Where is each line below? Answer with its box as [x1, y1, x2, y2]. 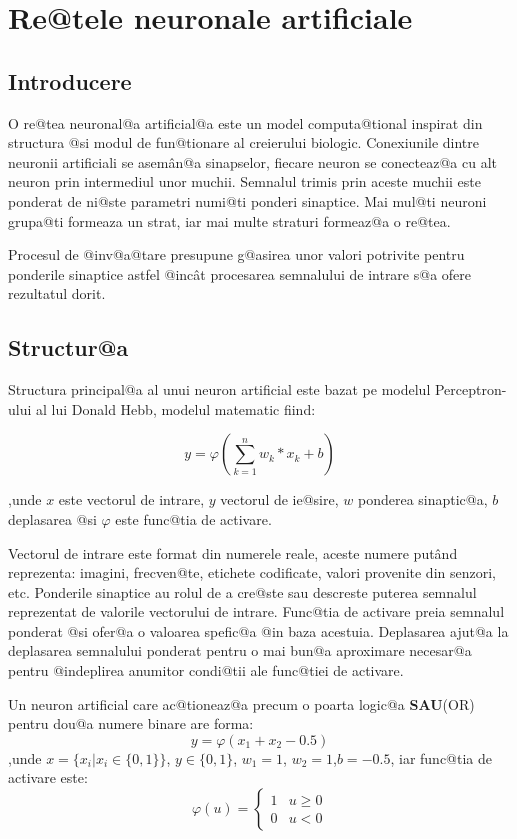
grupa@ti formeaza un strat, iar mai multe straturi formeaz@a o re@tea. [8, 210, 451, 231]
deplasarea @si [8, 508, 97, 529]
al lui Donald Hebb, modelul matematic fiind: [36, 398, 316, 419]
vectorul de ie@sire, [220, 489, 339, 510]
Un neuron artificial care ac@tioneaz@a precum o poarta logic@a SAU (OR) [8, 693, 475, 714]
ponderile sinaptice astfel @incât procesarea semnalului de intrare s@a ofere [8, 263, 472, 284]
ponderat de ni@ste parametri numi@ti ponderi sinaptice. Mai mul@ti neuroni [8, 190, 487, 211]
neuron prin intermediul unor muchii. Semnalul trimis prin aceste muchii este [8, 171, 481, 192]
